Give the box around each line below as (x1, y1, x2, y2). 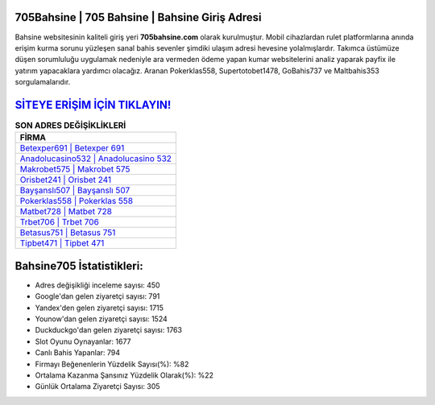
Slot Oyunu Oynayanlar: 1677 (35, 337, 132, 346)
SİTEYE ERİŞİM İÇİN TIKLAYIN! (14, 97, 172, 112)
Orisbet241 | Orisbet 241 (19, 174, 112, 185)
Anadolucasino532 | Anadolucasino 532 (19, 153, 172, 164)
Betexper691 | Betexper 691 (19, 143, 125, 154)
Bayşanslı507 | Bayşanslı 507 (19, 185, 130, 196)
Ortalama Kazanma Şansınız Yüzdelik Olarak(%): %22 (35, 370, 213, 380)
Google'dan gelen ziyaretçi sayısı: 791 (35, 291, 160, 301)
